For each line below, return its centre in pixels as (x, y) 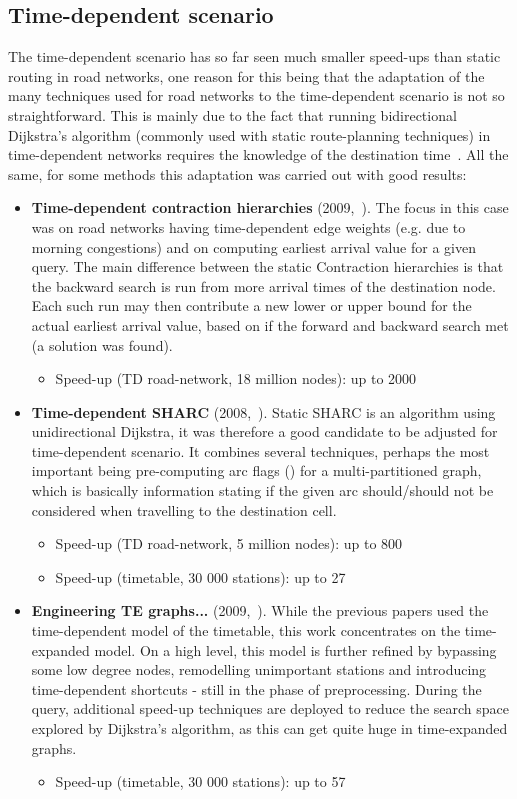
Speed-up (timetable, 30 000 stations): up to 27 (200, 576)
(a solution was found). (102, 344)
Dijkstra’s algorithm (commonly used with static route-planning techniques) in (249, 134)
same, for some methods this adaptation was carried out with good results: (237, 173)
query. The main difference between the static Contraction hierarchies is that (267, 266)
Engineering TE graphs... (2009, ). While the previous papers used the (260, 610)
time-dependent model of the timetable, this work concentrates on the (246, 630)
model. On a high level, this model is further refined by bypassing (295, 649)
